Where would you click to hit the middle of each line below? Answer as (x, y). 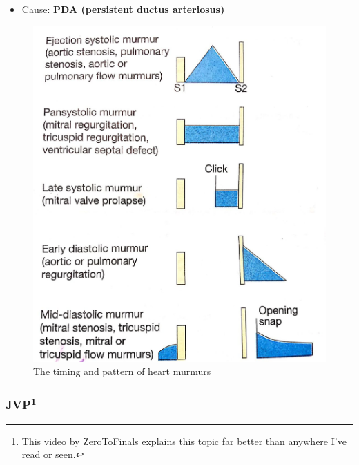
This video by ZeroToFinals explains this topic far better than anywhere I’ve (184, 440)
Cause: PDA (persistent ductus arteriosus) (123, 9)
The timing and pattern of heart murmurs (122, 371)
